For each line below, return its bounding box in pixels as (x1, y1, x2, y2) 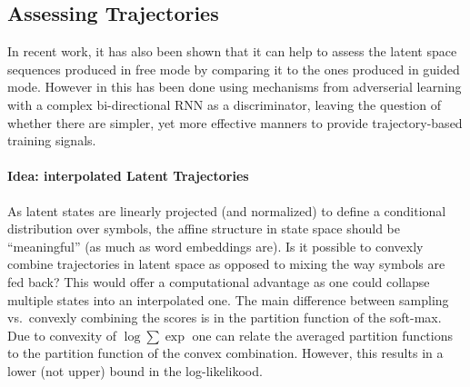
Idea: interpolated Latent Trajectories (7, 166, 249, 185)
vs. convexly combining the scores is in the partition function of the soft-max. (7, 308, 442, 327)
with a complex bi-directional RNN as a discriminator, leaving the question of (7, 94, 441, 114)
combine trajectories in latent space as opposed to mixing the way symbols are (7, 254, 445, 273)
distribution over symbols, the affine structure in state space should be (7, 219, 400, 238)
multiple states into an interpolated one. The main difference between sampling (7, 290, 449, 309)
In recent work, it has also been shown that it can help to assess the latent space (7, 42, 457, 61)
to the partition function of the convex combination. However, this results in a (7, 343, 444, 362)
